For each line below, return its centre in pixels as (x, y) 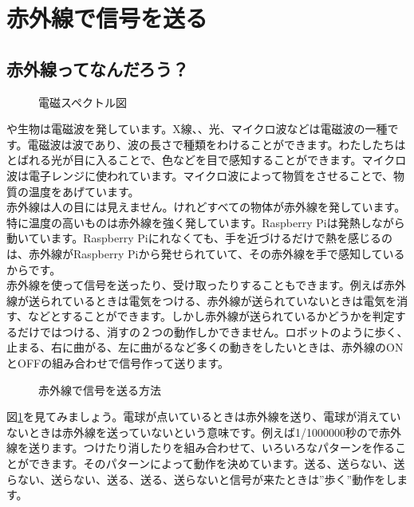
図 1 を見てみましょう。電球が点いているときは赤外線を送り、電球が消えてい (204, 417)
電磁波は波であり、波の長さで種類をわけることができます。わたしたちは (217, 144)
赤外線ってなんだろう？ (98, 68)
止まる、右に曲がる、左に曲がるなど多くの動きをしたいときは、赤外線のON (205, 347)
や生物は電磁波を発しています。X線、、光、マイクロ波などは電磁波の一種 (197, 129)
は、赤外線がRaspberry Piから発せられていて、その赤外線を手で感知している (206, 253)
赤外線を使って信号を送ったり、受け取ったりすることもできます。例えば (195, 285)
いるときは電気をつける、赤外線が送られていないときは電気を (235, 300)
